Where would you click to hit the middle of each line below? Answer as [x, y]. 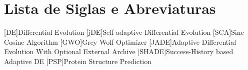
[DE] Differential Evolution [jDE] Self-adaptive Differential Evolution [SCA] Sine [124, 32]
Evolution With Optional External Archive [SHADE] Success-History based [119, 51]
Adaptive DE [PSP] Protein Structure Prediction [78, 61]
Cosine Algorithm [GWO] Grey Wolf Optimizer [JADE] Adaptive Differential [120, 41]
